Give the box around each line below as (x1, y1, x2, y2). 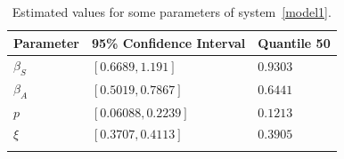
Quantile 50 (258, 33, 331, 52)
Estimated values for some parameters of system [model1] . (12, 3, 332, 20)
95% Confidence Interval (91, 33, 246, 52)
